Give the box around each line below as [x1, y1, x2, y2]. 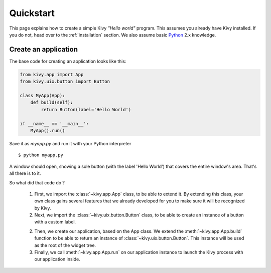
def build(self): [30, 100, 73, 105]
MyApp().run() [30, 128, 65, 133]
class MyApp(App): [20, 93, 65, 98]
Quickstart [9, 8, 55, 19]
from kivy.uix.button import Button [20, 79, 110, 85]
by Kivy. [34, 205, 51, 211]
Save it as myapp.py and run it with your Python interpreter [9, 140, 131, 146]
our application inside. [34, 256, 80, 262]
